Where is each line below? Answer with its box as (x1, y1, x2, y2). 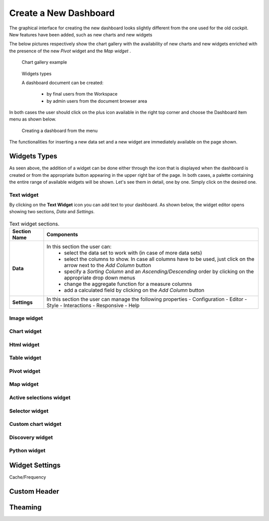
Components (46, 231, 78, 238)
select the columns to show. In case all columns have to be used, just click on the (64, 256, 255, 262)
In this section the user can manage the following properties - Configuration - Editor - (46, 296, 248, 303)
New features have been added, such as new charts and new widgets (9, 31, 152, 37)
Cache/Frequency (9, 474, 46, 480)
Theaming (9, 503, 42, 512)
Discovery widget (9, 434, 53, 441)
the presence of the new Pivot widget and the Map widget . (9, 48, 132, 54)
